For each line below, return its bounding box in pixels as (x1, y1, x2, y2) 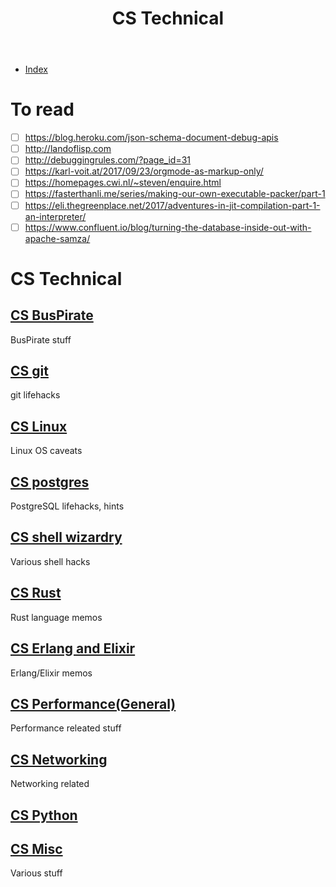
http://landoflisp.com (24, 143, 112, 155)
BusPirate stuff (10, 333, 72, 346)
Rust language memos (10, 611, 103, 623)
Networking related (10, 778, 90, 790)
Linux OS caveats (10, 445, 83, 457)
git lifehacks (10, 389, 61, 401)
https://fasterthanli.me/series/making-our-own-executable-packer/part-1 (24, 188, 326, 200)
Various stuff (10, 867, 63, 879)
